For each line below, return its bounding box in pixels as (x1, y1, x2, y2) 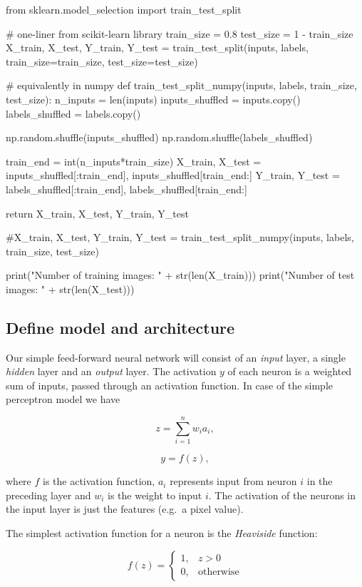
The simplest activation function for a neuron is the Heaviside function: (6, 525, 318, 540)
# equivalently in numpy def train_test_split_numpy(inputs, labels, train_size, (6, 78, 357, 93)
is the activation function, (43, 474, 155, 489)
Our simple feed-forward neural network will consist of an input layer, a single (6, 349, 346, 364)
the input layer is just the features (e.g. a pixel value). (6, 501, 244, 516)
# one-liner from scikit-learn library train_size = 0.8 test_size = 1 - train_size (6, 26, 353, 41)
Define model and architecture (6, 316, 235, 338)
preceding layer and (6, 487, 91, 502)
